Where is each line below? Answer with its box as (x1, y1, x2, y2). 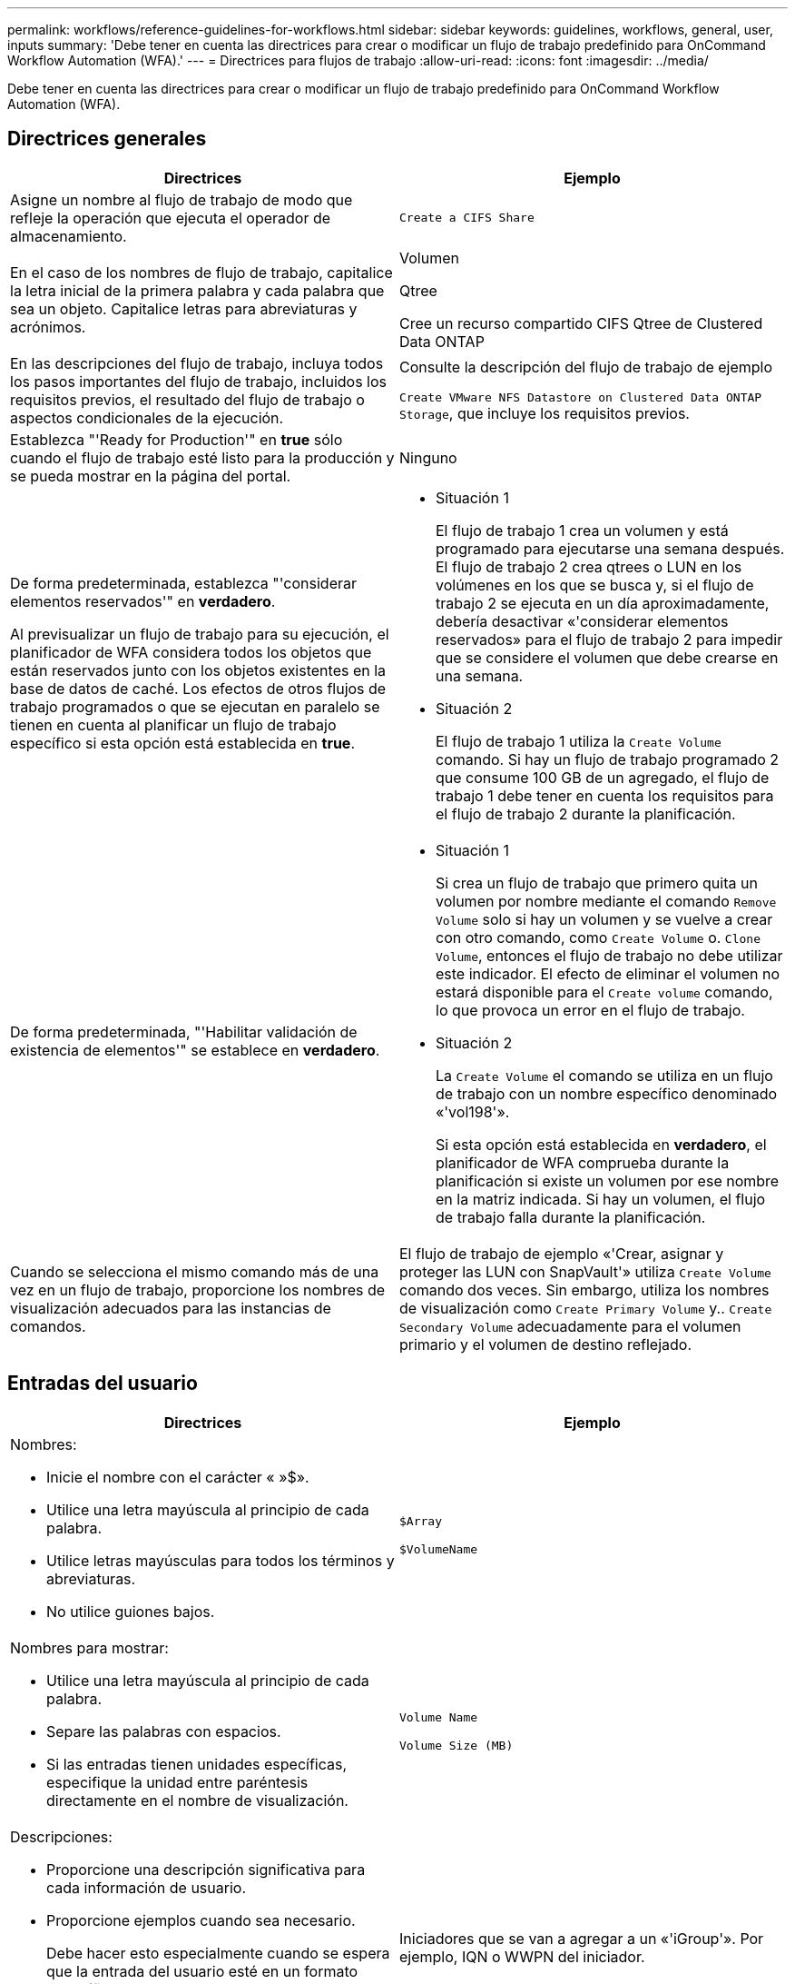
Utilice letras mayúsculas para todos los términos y (46, 1551, 395, 1570)
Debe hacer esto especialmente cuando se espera (46, 1943, 390, 1962)
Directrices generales (7, 127, 207, 151)
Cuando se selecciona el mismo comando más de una (10, 1262, 379, 1281)
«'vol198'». (436, 1102, 510, 1121)
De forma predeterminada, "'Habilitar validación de (10, 1022, 358, 1041)
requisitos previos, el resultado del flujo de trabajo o (10, 390, 365, 409)
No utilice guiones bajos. (46, 1602, 215, 1621)
